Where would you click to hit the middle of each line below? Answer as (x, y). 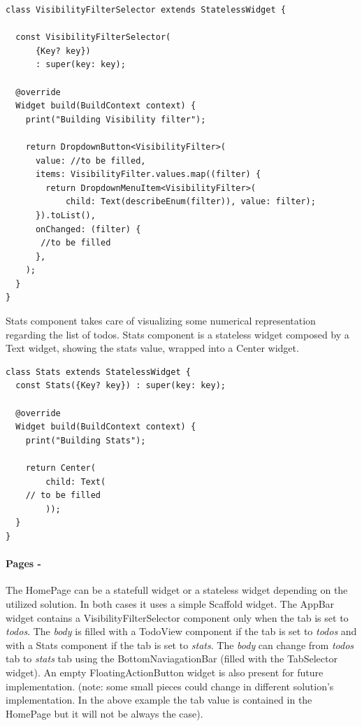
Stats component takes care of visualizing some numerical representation (161, 321)
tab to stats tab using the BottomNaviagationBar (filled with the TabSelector (172, 659)
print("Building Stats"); (86, 440)
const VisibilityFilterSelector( (93, 37)
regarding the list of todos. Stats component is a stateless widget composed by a (178, 334)
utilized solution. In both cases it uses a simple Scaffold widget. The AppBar (170, 603)
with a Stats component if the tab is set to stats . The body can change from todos (180, 645)
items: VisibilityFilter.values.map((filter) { (148, 175)
